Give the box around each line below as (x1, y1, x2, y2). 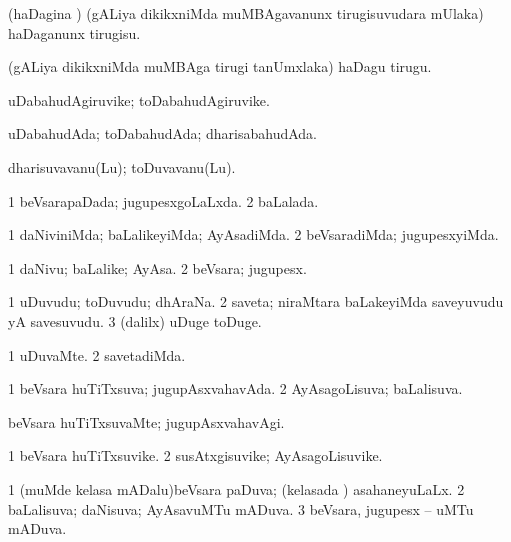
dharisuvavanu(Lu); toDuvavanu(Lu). (8, 156, 236, 177)
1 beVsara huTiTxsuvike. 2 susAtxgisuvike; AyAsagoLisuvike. (8, 445, 383, 466)
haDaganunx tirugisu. (8, 22, 141, 43)
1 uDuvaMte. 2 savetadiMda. (8, 344, 186, 365)
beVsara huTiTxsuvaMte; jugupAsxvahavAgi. (8, 411, 285, 432)
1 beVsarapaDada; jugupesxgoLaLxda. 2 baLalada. (8, 190, 319, 211)
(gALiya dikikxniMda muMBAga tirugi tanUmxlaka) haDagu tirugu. (8, 56, 432, 77)
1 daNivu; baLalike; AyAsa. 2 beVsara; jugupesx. (8, 257, 307, 278)
